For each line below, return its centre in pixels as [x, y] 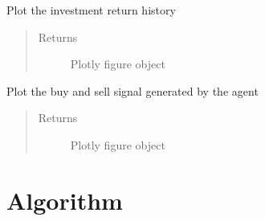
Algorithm [65, 200]
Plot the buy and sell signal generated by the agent [132, 90]
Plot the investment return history [91, 10]
